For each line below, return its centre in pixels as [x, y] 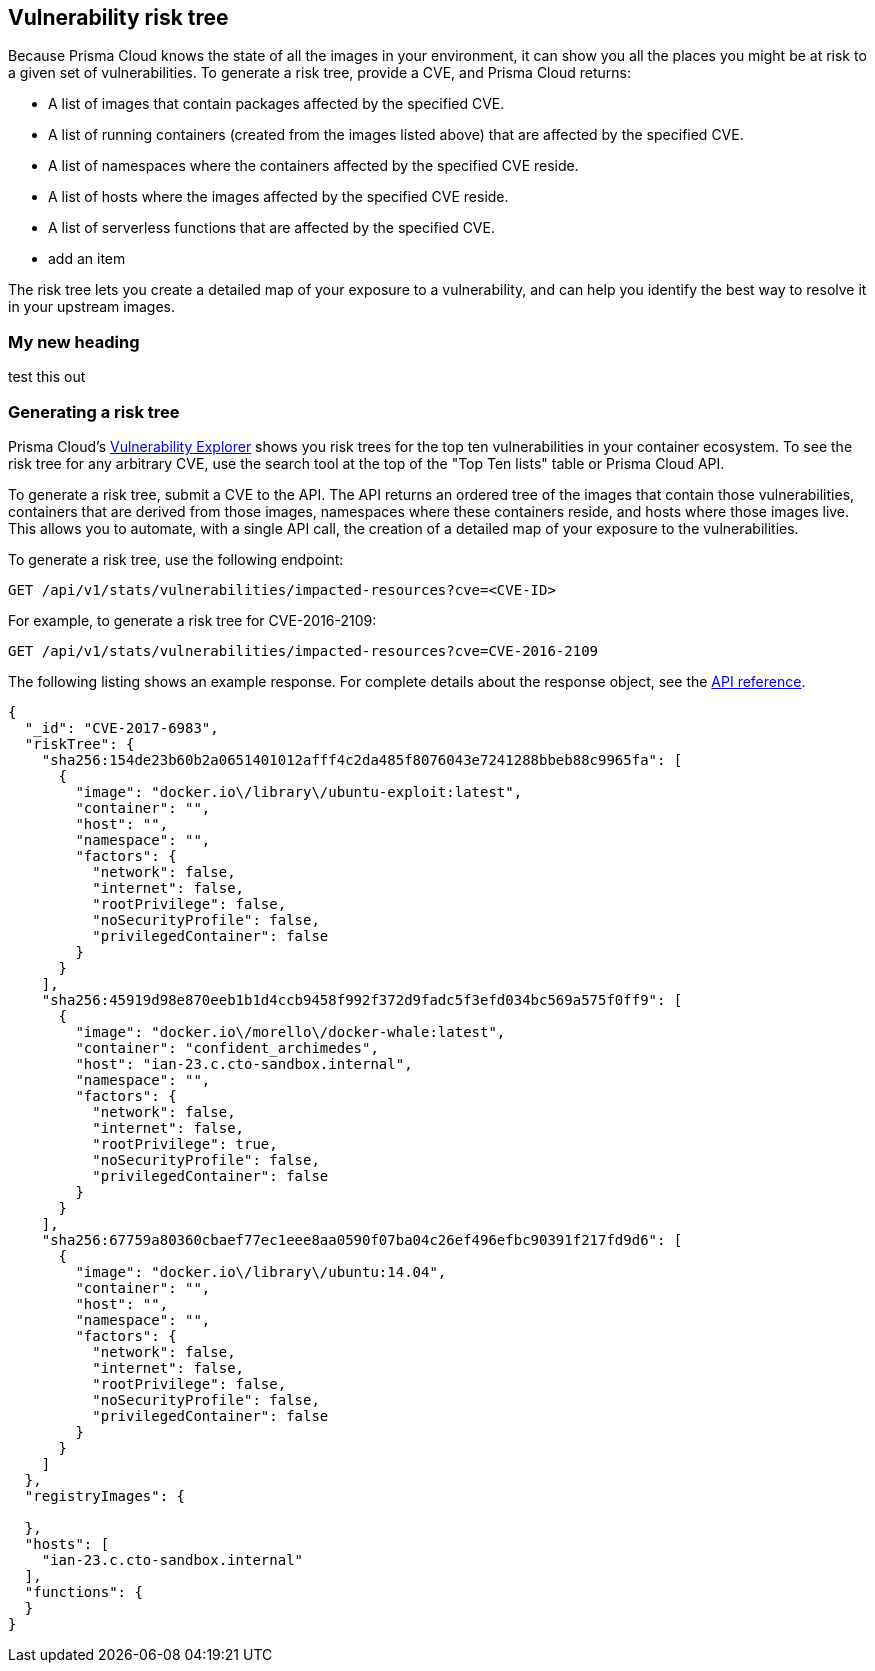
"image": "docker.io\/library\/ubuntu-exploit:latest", [299, 791]
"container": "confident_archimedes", [227, 1047]
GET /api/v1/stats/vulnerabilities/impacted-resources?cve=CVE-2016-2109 [303, 650]
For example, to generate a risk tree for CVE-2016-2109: [192, 620]
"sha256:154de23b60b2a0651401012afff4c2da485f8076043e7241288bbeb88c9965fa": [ [362, 759]
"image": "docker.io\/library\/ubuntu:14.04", [261, 1271]
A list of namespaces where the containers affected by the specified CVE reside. [313, 166]
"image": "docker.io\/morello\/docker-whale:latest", [290, 1031]
